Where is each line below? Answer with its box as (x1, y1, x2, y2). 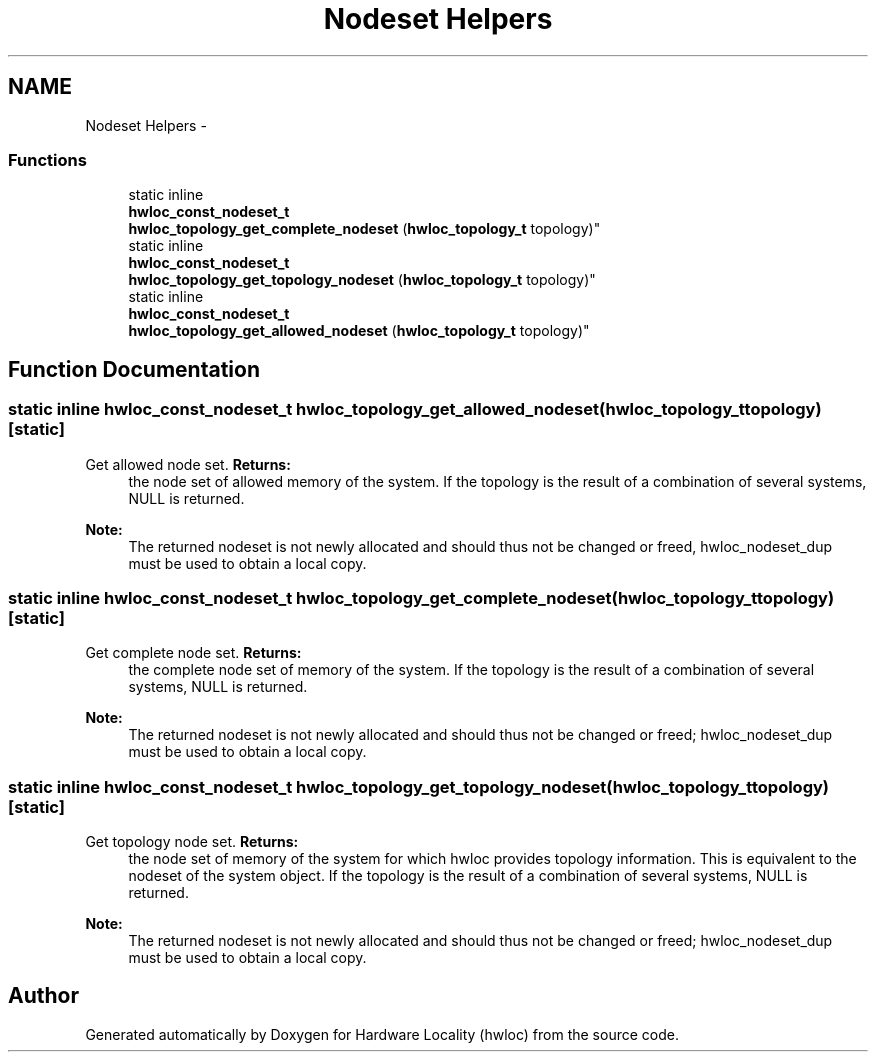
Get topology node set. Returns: (85, 833, 299, 851)
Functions (8, 149, 87, 170)
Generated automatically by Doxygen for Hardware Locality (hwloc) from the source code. (85, 1025, 679, 1043)
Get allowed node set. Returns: (85, 455, 291, 473)
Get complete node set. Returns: (85, 644, 302, 662)
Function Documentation (8, 356, 260, 382)
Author (8, 983, 79, 1009)
